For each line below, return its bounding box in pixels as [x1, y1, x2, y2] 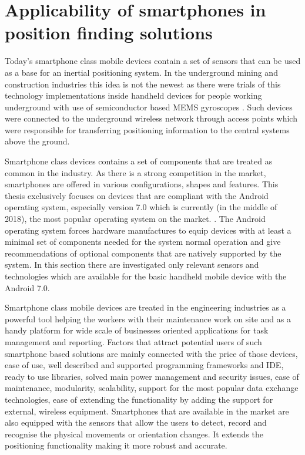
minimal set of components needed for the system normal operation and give [5, 235, 281, 248]
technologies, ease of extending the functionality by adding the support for [5, 393, 273, 405]
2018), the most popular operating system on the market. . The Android [5, 213, 266, 225]
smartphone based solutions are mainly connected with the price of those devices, [5, 347, 298, 359]
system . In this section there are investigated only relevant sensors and [5, 258, 259, 271]
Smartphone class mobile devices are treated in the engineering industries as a [5, 301, 286, 314]
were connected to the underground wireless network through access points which [5, 112, 297, 124]
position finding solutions [5, 21, 213, 45]
